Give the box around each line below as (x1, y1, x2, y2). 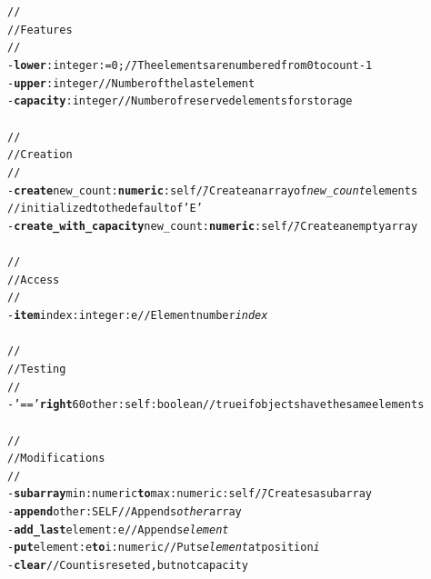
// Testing (7, 362, 66, 375)
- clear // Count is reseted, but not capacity (7, 559, 248, 573)
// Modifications (7, 452, 105, 465)
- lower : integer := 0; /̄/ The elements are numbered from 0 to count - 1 (7, 58, 373, 72)
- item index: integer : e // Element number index (7, 309, 268, 323)
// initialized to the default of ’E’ (7, 202, 203, 215)
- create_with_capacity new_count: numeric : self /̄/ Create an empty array (7, 219, 418, 233)
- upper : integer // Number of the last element (7, 76, 256, 90)
